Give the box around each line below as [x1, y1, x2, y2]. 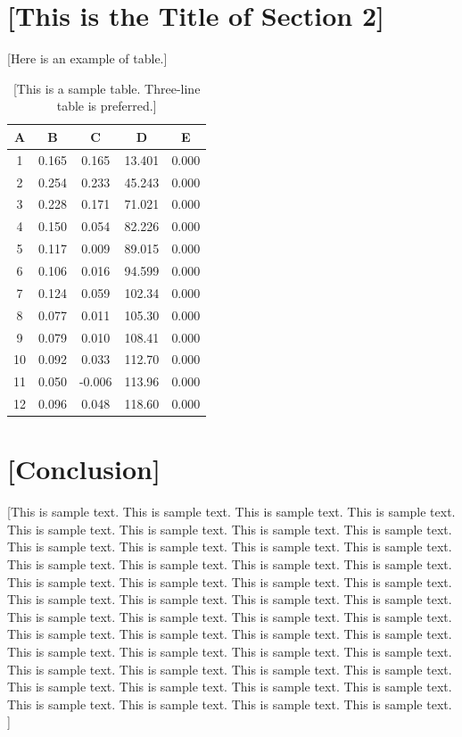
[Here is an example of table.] [7, 49, 168, 68]
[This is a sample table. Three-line [12, 79, 201, 97]
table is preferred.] [56, 96, 157, 115]
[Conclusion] [7, 451, 161, 487]
